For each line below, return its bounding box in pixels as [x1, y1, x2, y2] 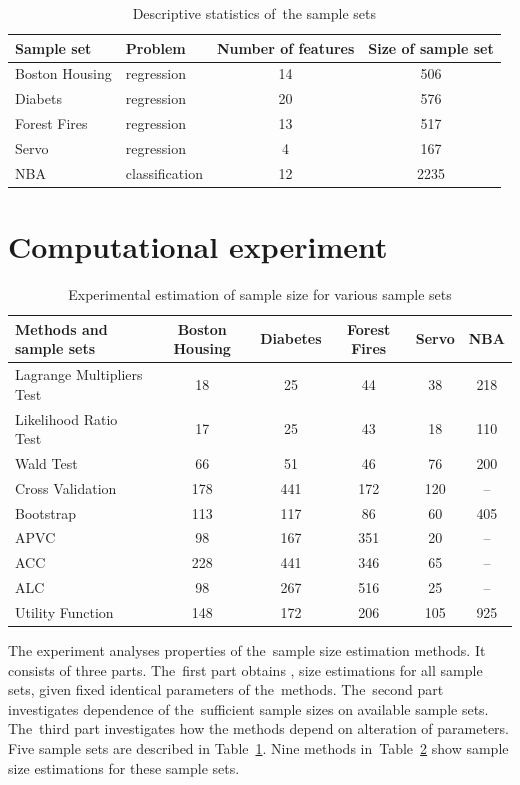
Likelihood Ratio [15, 408, 118, 429]
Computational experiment [8, 226, 388, 267]
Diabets [15, 88, 62, 109]
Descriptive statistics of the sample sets [132, 3, 377, 23]
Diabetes [260, 328, 322, 349]
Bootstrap [15, 502, 76, 523]
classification [125, 162, 203, 183]
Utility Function [15, 602, 114, 622]
